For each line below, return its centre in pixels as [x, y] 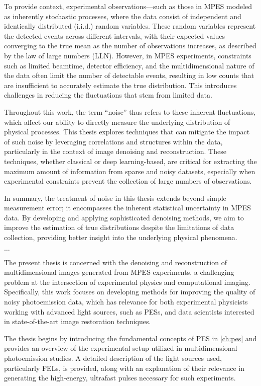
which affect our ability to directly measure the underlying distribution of [117, 122]
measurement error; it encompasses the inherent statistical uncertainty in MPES [127, 208]
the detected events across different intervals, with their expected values [114, 35]
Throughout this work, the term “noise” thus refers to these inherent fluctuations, [130, 111]
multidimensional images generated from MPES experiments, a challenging [119, 272]
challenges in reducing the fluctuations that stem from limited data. [108, 95]
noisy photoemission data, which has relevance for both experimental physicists [126, 302]
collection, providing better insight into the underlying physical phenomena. [121, 237]
